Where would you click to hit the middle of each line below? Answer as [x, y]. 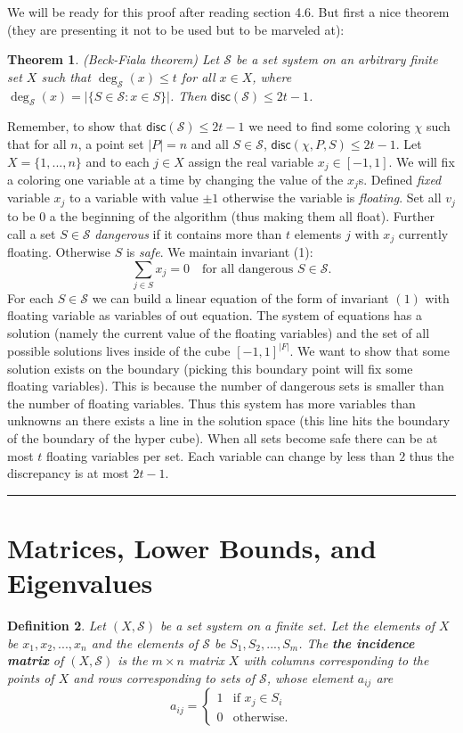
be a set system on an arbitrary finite [337, 59]
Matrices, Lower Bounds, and [192, 548]
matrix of [36, 660]
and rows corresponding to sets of [164, 677]
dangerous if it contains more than [188, 233]
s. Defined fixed [400, 180]
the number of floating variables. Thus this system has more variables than [211, 403]
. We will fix [422, 161]
